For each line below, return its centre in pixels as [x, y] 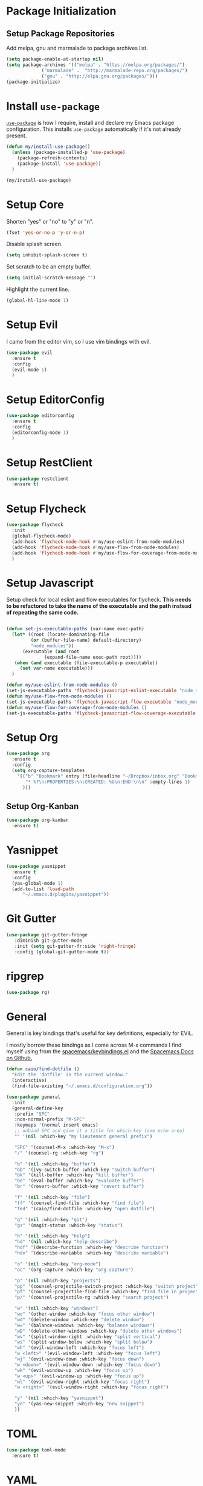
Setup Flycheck [46, 509]
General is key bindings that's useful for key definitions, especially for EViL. [100, 1033]
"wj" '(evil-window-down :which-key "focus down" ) [79, 1359]
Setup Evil [32, 325]
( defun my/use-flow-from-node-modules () [59, 696]
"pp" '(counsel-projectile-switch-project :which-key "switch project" [106, 1286]
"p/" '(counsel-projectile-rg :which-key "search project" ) [92, 1298]
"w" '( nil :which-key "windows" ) [56, 1308]
